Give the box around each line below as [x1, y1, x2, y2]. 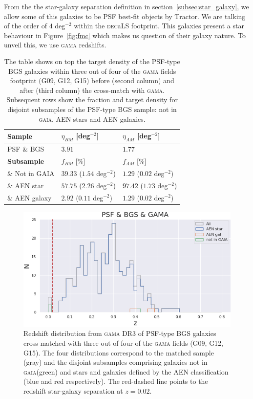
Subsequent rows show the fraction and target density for [6, 94, 178, 105]
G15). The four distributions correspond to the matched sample [23, 347, 214, 357]
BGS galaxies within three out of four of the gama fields [8, 66, 176, 76]
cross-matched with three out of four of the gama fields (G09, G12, [23, 337, 224, 348]
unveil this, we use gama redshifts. [4, 40, 106, 50]
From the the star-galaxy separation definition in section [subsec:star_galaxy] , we [4, 1, 249, 11]
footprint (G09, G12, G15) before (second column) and [10, 75, 174, 86]
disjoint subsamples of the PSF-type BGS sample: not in [7, 104, 177, 114]
